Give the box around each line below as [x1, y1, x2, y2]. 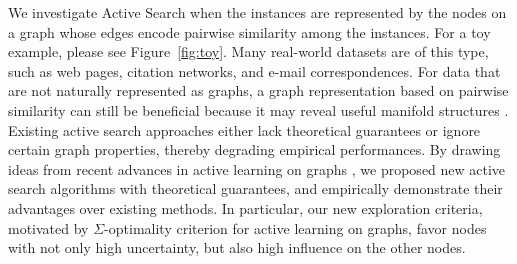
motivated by [8, 217, 89, 238]
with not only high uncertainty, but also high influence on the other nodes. [8, 237, 466, 258]
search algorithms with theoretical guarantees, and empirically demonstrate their [8, 178, 503, 199]
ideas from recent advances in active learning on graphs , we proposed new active [8, 158, 506, 179]
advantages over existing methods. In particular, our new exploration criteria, [8, 197, 483, 218]
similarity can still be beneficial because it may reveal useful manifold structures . [8, 99, 509, 120]
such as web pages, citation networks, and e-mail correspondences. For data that [8, 60, 501, 81]
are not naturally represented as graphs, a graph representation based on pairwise [8, 80, 509, 101]
